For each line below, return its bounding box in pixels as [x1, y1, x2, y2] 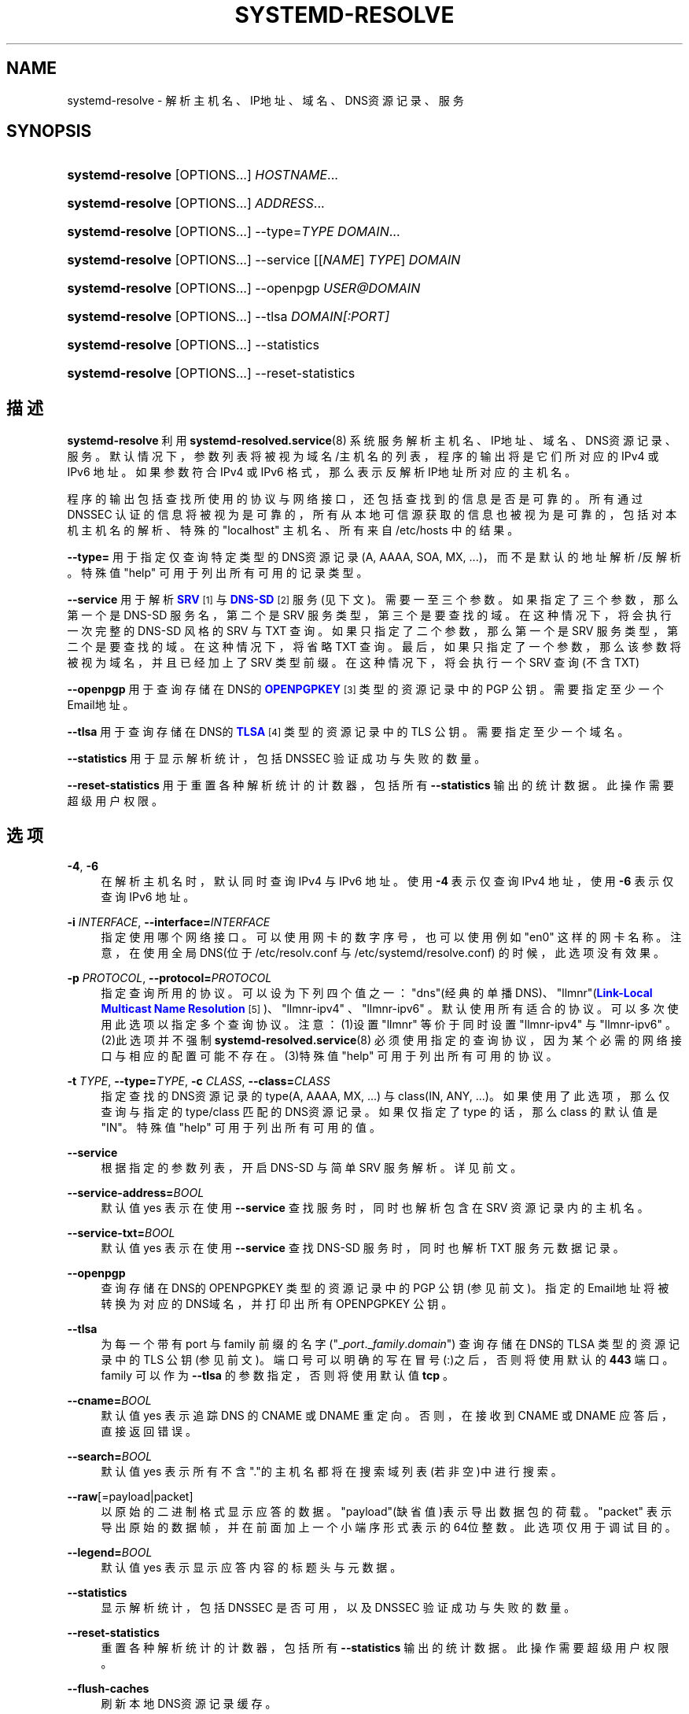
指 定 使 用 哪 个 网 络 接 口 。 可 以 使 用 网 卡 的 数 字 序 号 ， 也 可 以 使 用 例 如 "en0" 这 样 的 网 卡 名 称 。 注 [101, 930, 682, 944]
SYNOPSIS [6, 121, 92, 142]
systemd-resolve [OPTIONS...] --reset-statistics [67, 365, 356, 382]
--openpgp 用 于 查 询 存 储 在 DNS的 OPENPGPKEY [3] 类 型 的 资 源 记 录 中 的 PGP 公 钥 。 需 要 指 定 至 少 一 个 [67, 682, 664, 696]
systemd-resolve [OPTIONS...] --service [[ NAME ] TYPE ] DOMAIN [67, 252, 461, 268]
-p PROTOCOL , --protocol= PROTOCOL [67, 971, 272, 985]
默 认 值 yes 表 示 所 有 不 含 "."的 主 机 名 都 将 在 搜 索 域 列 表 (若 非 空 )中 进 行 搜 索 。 [101, 1465, 562, 1479]
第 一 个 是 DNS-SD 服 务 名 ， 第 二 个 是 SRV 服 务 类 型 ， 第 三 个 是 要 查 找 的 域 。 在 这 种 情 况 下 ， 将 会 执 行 [67, 608, 672, 622]
